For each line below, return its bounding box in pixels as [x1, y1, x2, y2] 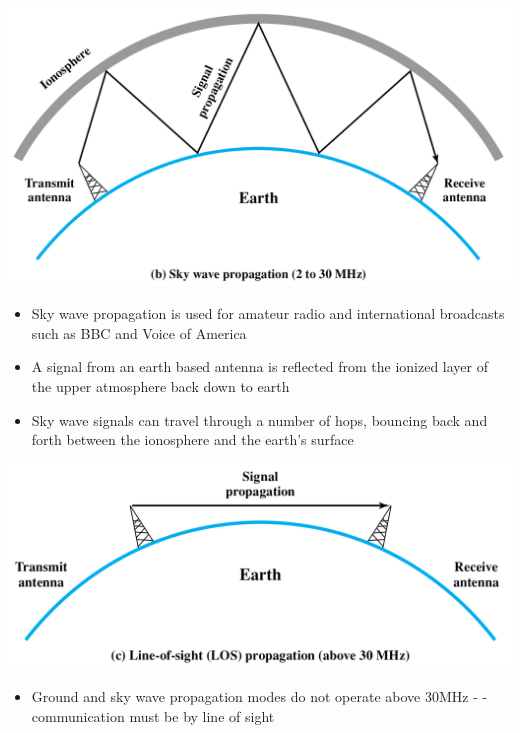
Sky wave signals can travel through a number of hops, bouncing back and [31, 409, 488, 430]
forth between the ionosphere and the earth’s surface [31, 429, 354, 450]
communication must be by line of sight [31, 705, 275, 726]
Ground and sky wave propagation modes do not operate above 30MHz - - [31, 686, 488, 707]
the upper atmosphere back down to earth [31, 375, 290, 396]
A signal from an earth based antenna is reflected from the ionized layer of [31, 356, 488, 377]
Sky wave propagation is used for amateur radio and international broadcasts [31, 303, 505, 324]
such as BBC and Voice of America [31, 322, 247, 343]
